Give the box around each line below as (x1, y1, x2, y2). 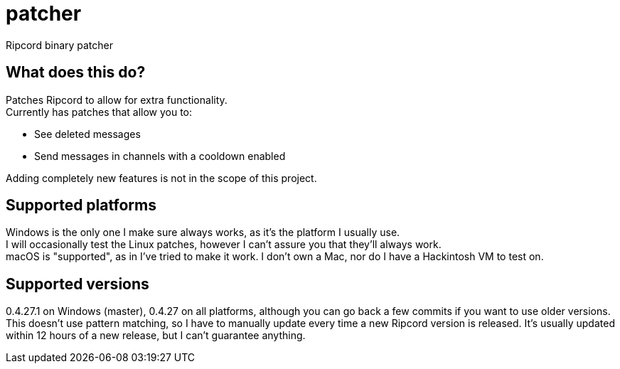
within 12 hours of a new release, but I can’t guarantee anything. (6, 329, 306, 342)
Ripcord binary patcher (6, 38, 114, 51)
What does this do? (6, 63, 146, 82)
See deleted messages (34, 127, 141, 140)
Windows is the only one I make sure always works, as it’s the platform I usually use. (6, 226, 400, 239)
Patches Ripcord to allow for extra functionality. (6, 93, 228, 106)
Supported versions (6, 274, 149, 293)
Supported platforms (6, 196, 156, 215)
